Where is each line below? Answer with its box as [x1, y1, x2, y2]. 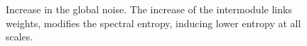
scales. [6, 29, 33, 44]
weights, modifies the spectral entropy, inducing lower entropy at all [6, 15, 301, 30]
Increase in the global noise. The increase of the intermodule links [6, 2, 292, 16]
